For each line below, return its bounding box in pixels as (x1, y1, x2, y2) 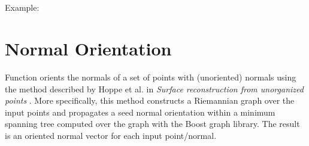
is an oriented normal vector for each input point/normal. (5, 129, 217, 141)
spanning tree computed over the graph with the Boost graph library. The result (5, 117, 300, 130)
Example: (5, 1, 40, 14)
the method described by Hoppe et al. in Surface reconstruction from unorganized (5, 82, 304, 95)
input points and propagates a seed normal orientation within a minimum (5, 105, 275, 118)
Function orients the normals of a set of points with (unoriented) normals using (5, 70, 296, 83)
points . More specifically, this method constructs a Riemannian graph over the (5, 94, 295, 107)
